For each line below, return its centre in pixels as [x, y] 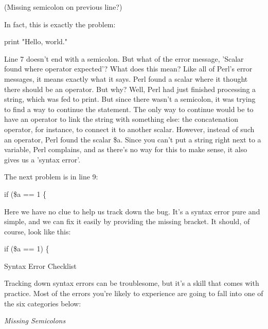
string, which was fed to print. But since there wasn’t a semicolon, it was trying [130, 99]
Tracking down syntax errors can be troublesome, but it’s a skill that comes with [132, 283]
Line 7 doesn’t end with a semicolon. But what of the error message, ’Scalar [124, 58]
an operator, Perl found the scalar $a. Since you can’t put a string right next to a [133, 139]
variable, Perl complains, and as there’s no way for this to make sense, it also [126, 149]
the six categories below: [43, 303]
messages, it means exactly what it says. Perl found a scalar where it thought [126, 78]
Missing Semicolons [35, 321]
